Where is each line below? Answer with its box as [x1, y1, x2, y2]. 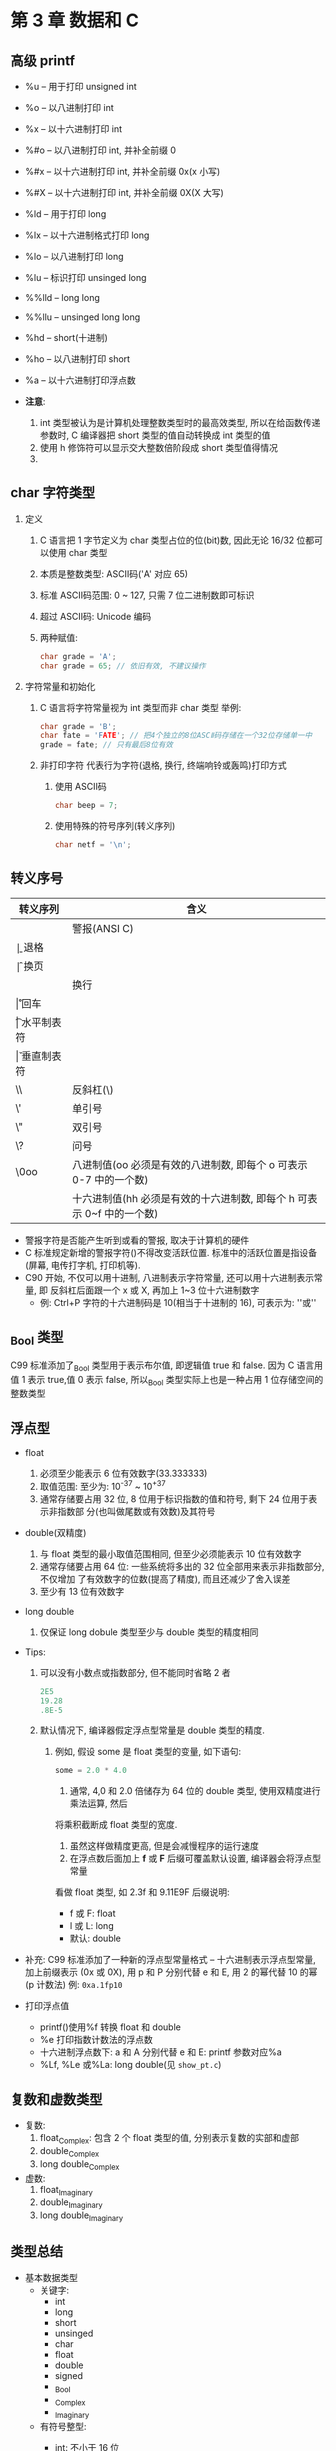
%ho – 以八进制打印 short [24, 353, 131, 365]
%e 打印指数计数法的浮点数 [39, 2034, 153, 2046]
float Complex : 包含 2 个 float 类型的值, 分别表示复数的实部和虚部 [39, 2132, 300, 2146]
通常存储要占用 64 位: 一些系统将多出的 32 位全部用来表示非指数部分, [39, 1560, 325, 1572]
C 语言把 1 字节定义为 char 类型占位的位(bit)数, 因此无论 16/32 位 [39, 534, 306, 546]
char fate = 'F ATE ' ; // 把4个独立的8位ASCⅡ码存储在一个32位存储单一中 [39, 731, 313, 741]
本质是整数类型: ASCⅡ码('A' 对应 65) [39, 567, 188, 580]
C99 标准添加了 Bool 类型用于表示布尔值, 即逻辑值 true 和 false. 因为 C [10, 1359, 295, 1373]
